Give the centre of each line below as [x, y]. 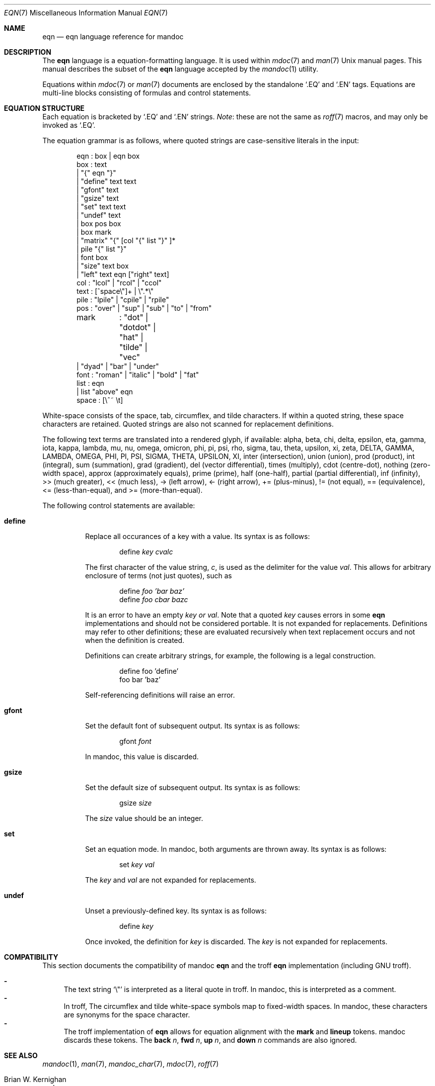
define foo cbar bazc [154, 599]
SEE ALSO [21, 1055]
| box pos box [99, 224]
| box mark [94, 232]
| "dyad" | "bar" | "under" [118, 366]
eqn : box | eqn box [108, 156]
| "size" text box [103, 266]
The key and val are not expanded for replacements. [171, 880]
